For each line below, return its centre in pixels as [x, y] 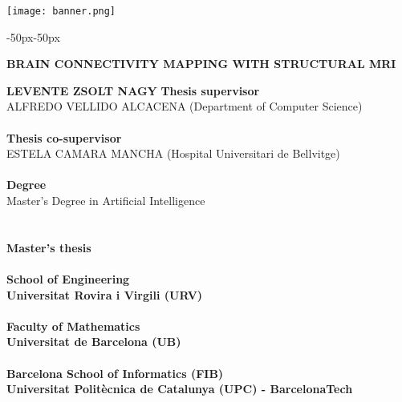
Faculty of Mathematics [73, 326]
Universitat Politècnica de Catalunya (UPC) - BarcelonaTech [180, 389]
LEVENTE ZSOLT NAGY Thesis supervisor [133, 90]
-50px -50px [33, 36]
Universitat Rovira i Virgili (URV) [105, 294]
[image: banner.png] [61, 11]
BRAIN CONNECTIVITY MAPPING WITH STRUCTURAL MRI [201, 64]
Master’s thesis [49, 247]
